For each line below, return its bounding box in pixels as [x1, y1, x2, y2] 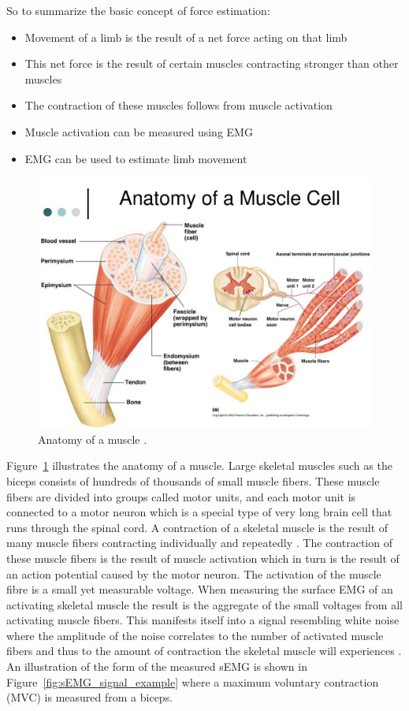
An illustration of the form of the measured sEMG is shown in [6, 658, 307, 675]
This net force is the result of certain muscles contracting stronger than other [24, 55, 399, 72]
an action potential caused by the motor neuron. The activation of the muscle [6, 565, 381, 582]
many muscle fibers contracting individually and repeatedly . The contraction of [6, 534, 392, 551]
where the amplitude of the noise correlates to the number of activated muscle [6, 627, 384, 643]
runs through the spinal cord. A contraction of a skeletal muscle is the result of [6, 519, 389, 535]
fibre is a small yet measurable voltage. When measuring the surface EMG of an [6, 581, 393, 597]
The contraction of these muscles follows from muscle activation [24, 97, 333, 114]
